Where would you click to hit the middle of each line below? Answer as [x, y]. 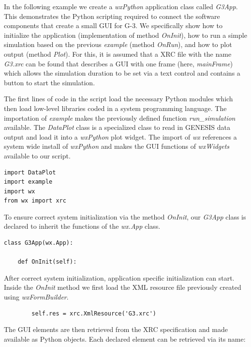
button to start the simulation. [50, 82]
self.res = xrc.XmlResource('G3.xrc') [94, 313]
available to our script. [37, 155]
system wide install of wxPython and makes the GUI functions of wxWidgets [117, 146]
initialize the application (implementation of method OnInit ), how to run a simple [125, 35]
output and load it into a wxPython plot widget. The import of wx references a [120, 136]
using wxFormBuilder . [36, 297]
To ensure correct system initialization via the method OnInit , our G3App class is [125, 216]
